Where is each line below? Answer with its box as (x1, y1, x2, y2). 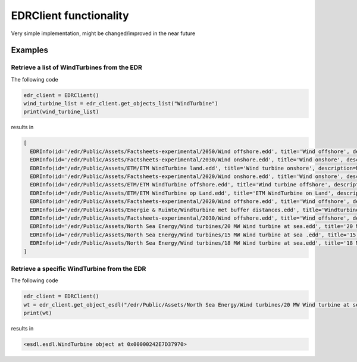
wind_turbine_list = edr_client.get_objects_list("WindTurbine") (23, 100, 218, 107)
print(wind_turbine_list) (23, 108, 99, 116)
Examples (11, 45, 49, 55)
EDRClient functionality (11, 9, 129, 22)
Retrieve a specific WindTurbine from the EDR (11, 264, 146, 273)
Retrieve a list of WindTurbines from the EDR (11, 63, 143, 71)
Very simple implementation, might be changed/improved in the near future (11, 30, 196, 37)
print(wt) (23, 310, 52, 317)
